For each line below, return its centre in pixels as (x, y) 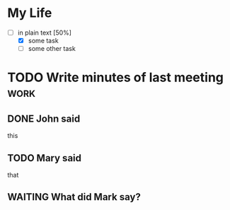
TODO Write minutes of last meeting (116, 77)
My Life (30, 13)
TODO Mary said (44, 158)
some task (43, 41)
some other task (52, 49)
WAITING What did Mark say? (74, 197)
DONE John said (44, 118)
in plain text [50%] (45, 33)
